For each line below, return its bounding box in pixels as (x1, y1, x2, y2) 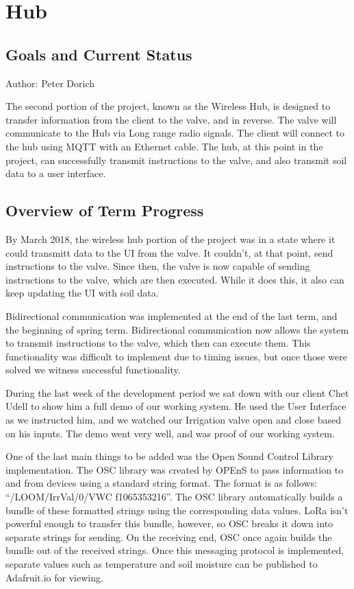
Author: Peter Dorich (5, 76, 95, 90)
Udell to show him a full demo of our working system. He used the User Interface (5, 399, 346, 413)
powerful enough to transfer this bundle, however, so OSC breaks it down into (5, 516, 333, 531)
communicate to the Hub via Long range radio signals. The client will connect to (5, 126, 345, 140)
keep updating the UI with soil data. (5, 286, 159, 300)
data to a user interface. (5, 166, 106, 181)
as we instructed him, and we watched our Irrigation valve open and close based (5, 413, 342, 427)
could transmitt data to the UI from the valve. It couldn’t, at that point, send (5, 245, 333, 259)
